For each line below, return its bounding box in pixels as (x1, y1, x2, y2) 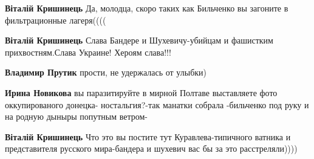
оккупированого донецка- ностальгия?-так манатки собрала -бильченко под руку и (5, 98, 309, 111)
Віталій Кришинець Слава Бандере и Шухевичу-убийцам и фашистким (5, 34, 273, 47)
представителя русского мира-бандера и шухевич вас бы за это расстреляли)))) (5, 142, 298, 155)
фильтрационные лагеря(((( (5, 13, 106, 26)
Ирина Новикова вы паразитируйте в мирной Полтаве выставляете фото (5, 86, 278, 99)
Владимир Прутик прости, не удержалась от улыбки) (5, 66, 207, 79)
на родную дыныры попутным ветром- (5, 110, 148, 123)
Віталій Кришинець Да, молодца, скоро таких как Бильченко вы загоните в (5, 2, 288, 14)
